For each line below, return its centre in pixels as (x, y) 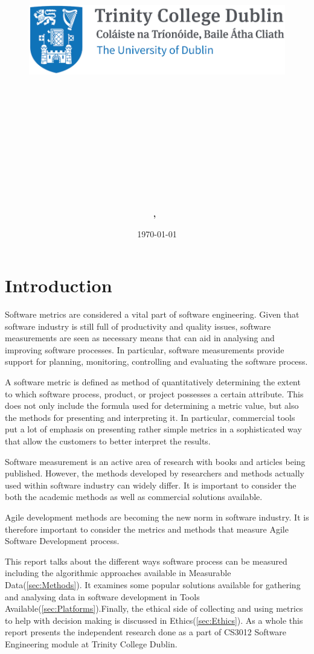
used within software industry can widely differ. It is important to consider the (151, 485)
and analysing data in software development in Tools (102, 596)
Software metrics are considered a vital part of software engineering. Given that (152, 314)
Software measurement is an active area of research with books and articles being (155, 461)
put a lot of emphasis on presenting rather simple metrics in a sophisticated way (153, 429)
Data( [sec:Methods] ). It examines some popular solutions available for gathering (153, 584)
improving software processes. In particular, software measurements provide (145, 349)
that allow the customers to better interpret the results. (108, 441)
